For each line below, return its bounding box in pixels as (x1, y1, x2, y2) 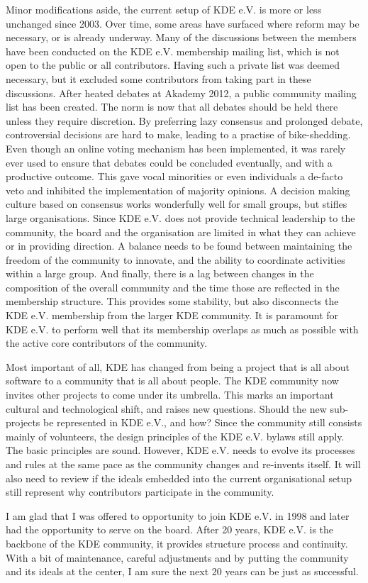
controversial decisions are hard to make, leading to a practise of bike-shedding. (6, 127, 351, 142)
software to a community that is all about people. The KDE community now (6, 373, 339, 388)
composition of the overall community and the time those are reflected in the (6, 279, 340, 294)
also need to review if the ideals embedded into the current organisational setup (6, 470, 352, 485)
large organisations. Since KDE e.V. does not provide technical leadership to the (6, 210, 355, 225)
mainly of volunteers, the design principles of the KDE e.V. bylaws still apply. (6, 428, 345, 443)
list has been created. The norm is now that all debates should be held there (6, 99, 338, 114)
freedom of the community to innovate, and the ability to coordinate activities (6, 252, 345, 267)
